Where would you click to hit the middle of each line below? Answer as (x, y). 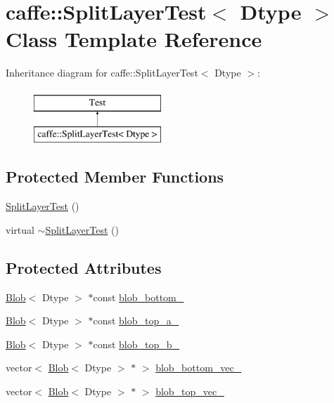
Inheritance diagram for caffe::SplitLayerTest (102, 73)
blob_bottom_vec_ (199, 368)
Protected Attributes (84, 267)
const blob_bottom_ (139, 297)
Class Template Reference (134, 39)
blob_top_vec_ (190, 391)
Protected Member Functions (115, 177)
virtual (20, 229)
